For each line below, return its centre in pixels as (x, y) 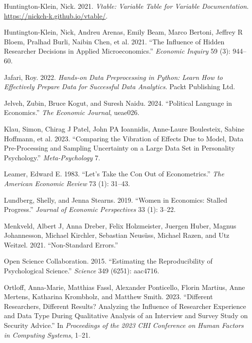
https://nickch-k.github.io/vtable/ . (56, 15)
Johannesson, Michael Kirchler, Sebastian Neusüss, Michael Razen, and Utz (117, 235)
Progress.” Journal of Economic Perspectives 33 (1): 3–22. (90, 209)
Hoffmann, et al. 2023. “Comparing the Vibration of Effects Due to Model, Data (124, 138)
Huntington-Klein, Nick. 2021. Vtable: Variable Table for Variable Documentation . (126, 6)
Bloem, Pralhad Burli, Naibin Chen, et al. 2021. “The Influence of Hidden (114, 41)
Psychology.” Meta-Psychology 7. (52, 157)
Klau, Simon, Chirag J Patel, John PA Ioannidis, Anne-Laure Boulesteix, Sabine (124, 128)
